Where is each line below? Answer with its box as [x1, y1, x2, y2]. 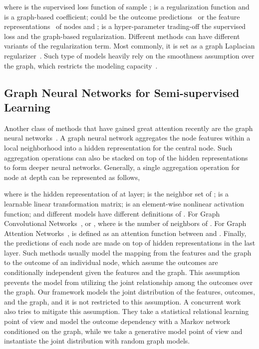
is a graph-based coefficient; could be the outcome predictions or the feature [4, 11, 240, 21]
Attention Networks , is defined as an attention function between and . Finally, [4, 227, 247, 238]
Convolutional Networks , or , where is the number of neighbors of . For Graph [4, 218, 247, 228]
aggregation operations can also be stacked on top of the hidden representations [4, 152, 248, 162]
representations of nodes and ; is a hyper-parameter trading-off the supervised [4, 21, 246, 31]
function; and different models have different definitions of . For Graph [4, 208, 220, 218]
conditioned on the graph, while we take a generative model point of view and [4, 325, 243, 336]
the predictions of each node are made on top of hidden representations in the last [4, 237, 256, 248]
